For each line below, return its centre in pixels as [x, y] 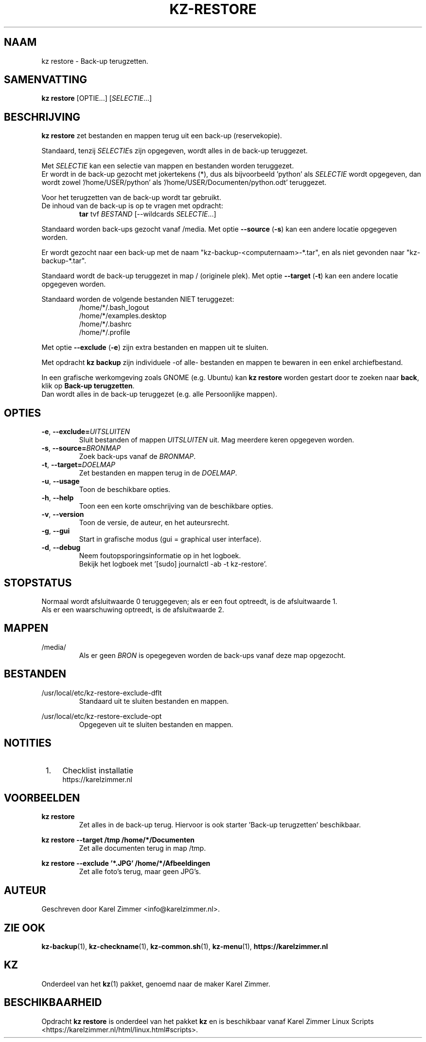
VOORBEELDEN [42, 798]
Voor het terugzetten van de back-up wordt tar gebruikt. [131, 198]
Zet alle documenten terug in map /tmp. [142, 848]
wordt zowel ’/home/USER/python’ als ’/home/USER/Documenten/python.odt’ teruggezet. [184, 183]
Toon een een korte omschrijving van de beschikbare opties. [176, 506]
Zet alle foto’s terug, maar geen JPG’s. [140, 872]
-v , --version [63, 514]
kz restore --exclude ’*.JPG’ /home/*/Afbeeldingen [126, 863]
